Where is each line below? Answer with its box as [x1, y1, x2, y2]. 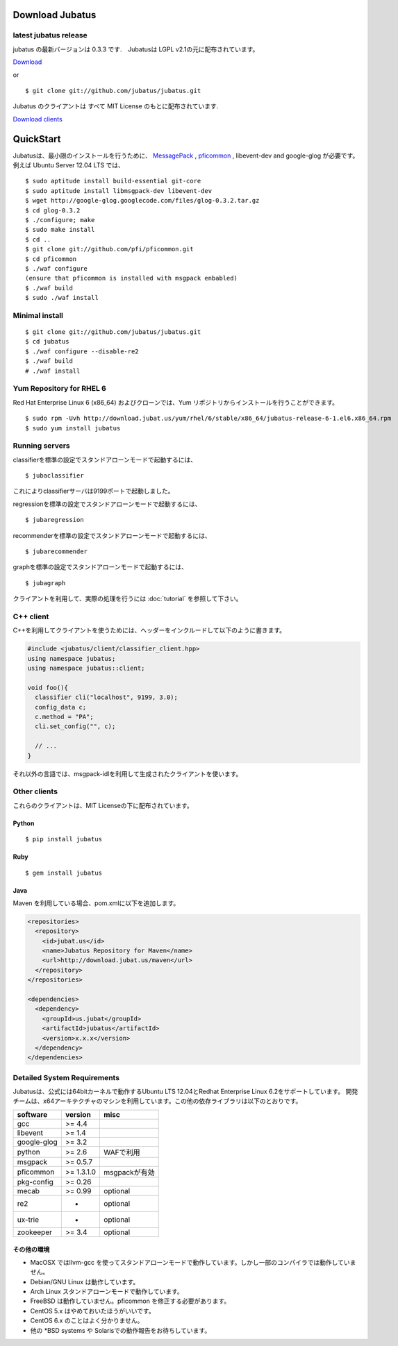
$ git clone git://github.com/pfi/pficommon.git [25, 245, 194, 253]
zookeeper [17, 1227, 52, 1237]
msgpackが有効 [103, 1167, 156, 1177]
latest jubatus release [13, 31, 88, 40]
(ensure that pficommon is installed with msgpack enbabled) [25, 274, 238, 283]
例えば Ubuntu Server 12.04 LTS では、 [13, 161, 125, 169]
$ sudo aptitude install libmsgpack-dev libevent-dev [25, 187, 212, 194]
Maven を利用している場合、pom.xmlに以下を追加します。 [13, 899, 180, 907]
